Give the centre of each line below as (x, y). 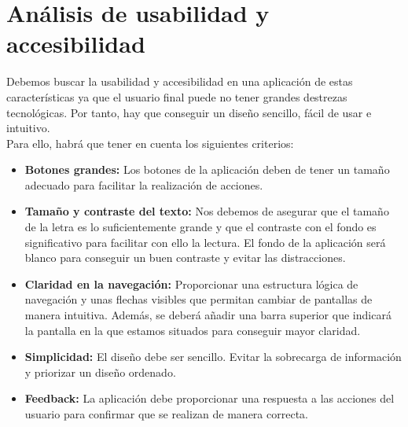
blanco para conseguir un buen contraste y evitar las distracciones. (185, 258)
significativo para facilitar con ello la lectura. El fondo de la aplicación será (205, 242)
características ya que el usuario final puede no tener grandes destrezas (177, 96)
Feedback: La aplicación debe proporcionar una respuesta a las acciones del (210, 398)
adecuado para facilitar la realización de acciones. (144, 184)
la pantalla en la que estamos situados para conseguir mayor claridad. (193, 330)
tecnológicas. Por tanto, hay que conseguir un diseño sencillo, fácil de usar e (189, 112)
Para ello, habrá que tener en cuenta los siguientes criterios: (150, 143)
